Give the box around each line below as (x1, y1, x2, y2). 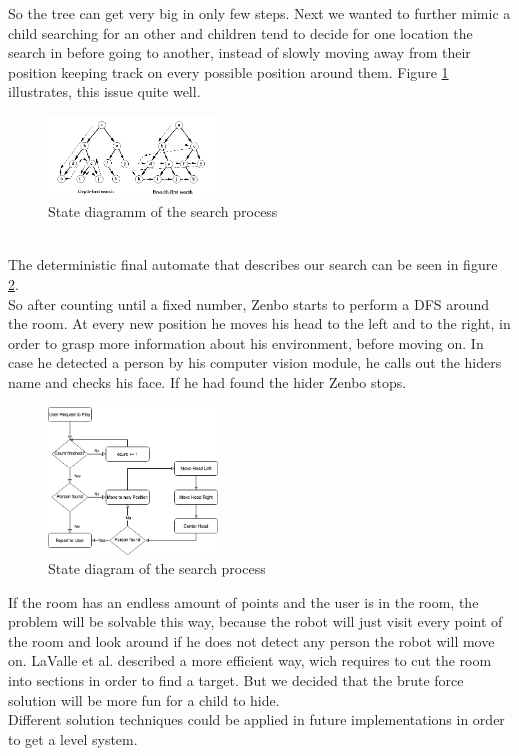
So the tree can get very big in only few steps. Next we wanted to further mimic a (8, 3, 511, 23)
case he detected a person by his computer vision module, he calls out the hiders (8, 352, 502, 373)
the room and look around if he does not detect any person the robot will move (8, 630, 495, 651)
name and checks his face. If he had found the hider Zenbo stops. (8, 371, 407, 392)
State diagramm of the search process (48, 201, 278, 222)
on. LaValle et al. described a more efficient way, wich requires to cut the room (8, 650, 492, 671)
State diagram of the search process (48, 558, 266, 579)
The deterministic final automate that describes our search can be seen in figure (8, 254, 498, 275)
